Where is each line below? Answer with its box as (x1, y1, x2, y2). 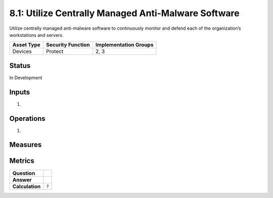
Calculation (12, 183, 41, 190)
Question (12, 169, 35, 176)
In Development (9, 75, 42, 81)
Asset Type (12, 41, 40, 48)
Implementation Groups (95, 41, 154, 48)
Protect (46, 48, 64, 55)
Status (9, 61, 31, 70)
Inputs (9, 88, 30, 96)
